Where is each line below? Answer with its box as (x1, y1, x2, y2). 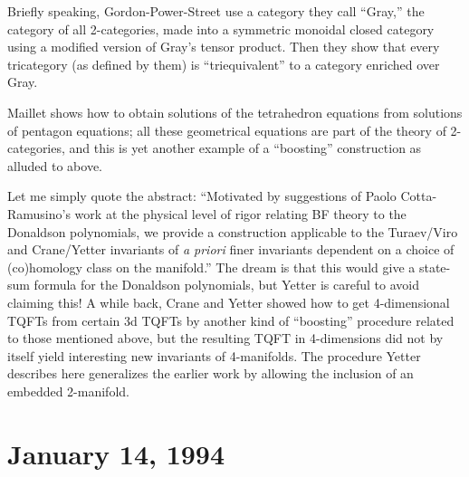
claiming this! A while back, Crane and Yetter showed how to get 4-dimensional (7, 292, 450, 311)
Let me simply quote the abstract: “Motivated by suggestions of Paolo (7, 186, 397, 205)
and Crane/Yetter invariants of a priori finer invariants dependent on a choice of (7, 240, 455, 259)
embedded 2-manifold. (7, 381, 129, 400)
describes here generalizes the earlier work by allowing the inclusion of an (7, 364, 414, 383)
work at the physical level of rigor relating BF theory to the (74, 204, 407, 223)
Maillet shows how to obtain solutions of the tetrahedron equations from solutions (7, 102, 463, 121)
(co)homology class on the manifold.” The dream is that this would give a (7, 257, 416, 276)
